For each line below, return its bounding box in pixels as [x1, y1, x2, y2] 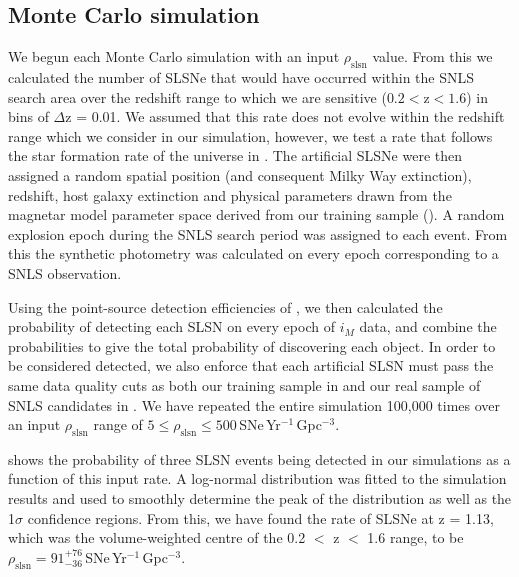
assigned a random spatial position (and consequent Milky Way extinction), [8, 164, 472, 185]
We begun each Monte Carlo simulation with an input [8, 46, 340, 67]
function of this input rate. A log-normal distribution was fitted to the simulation [8, 468, 507, 489]
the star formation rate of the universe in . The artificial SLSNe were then [8, 145, 463, 166]
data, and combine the [359, 316, 497, 337]
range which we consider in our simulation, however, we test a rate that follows [8, 125, 493, 146]
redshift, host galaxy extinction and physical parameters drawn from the [8, 184, 452, 205]
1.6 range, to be [367, 527, 464, 548]
